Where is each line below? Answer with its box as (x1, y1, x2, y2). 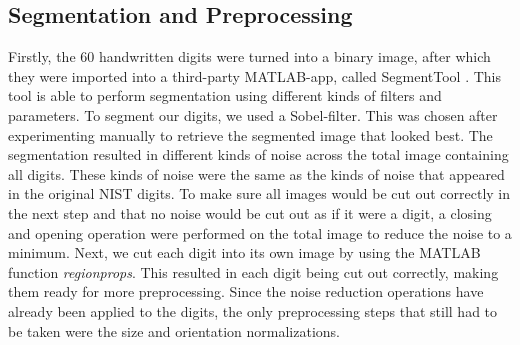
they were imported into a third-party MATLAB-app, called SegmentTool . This (8, 65, 501, 86)
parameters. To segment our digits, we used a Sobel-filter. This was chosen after (8, 104, 498, 125)
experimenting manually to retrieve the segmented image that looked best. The (8, 124, 493, 145)
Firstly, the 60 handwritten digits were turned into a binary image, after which (8, 46, 491, 67)
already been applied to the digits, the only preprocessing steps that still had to (8, 300, 498, 321)
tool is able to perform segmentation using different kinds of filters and (8, 85, 442, 106)
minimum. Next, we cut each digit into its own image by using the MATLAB (8, 242, 481, 263)
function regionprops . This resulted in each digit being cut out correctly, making (8, 261, 499, 282)
